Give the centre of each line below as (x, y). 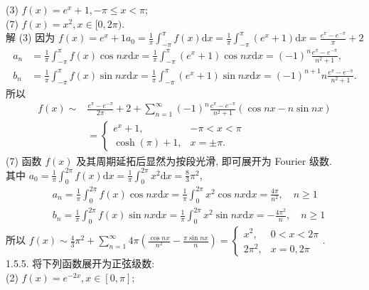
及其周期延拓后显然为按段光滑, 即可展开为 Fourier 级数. (204, 160)
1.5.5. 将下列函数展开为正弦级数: (80, 263)
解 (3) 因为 (31, 37)
